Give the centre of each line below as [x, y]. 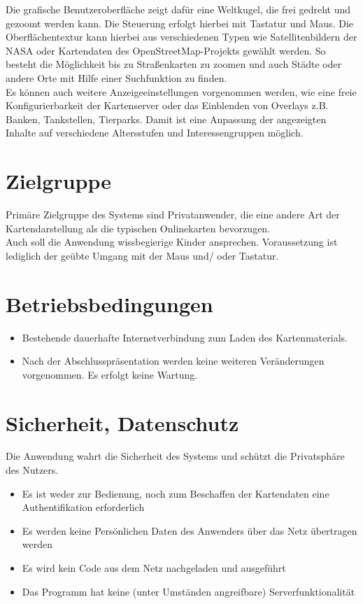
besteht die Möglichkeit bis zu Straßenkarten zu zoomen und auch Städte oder [174, 64]
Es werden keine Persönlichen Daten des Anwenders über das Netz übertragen [190, 530]
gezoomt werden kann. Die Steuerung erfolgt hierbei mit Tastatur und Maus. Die [179, 23]
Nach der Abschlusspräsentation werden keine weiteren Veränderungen [173, 361]
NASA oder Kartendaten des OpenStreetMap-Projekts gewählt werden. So [166, 50]
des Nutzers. [32, 470]
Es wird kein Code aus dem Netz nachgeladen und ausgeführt [154, 568]
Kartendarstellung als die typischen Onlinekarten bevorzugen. [138, 228]
